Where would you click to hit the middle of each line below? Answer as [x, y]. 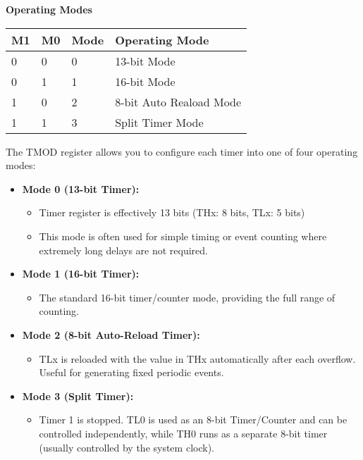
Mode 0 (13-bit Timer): [81, 188]
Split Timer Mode [159, 122]
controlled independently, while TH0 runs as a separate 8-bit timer [183, 433]
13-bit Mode [145, 61]
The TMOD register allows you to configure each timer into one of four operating [182, 151]
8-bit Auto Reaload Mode [178, 101]
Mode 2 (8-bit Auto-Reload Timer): [111, 334]
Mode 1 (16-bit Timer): [81, 274]
